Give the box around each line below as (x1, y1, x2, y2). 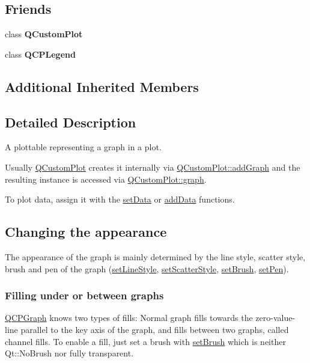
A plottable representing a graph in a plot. (5, 141, 162, 153)
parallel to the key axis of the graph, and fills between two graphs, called (20, 323, 289, 335)
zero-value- (255, 311, 296, 324)
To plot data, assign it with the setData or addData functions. (5, 193, 235, 206)
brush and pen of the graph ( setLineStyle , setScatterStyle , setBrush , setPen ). (5, 262, 289, 275)
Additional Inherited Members (5, 77, 199, 96)
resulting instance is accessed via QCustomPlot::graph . (5, 172, 207, 185)
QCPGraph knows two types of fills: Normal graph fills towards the (5, 311, 253, 324)
